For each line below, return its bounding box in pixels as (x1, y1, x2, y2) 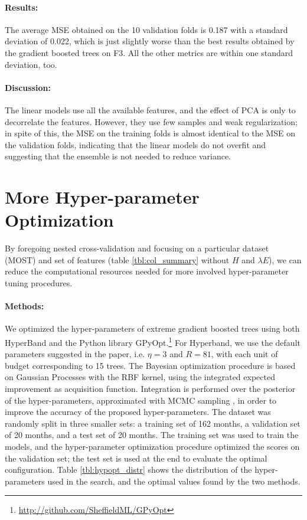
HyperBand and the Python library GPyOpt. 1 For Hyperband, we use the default (5, 335, 301, 348)
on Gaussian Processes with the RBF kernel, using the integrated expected (5, 371, 275, 383)
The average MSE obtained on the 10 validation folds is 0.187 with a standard (5, 23, 288, 35)
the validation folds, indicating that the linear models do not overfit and (5, 138, 266, 151)
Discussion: (5, 81, 51, 93)
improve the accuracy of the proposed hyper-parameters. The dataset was (5, 405, 271, 418)
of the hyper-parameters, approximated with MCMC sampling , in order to (5, 394, 277, 406)
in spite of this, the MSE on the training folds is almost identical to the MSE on (5, 127, 296, 139)
